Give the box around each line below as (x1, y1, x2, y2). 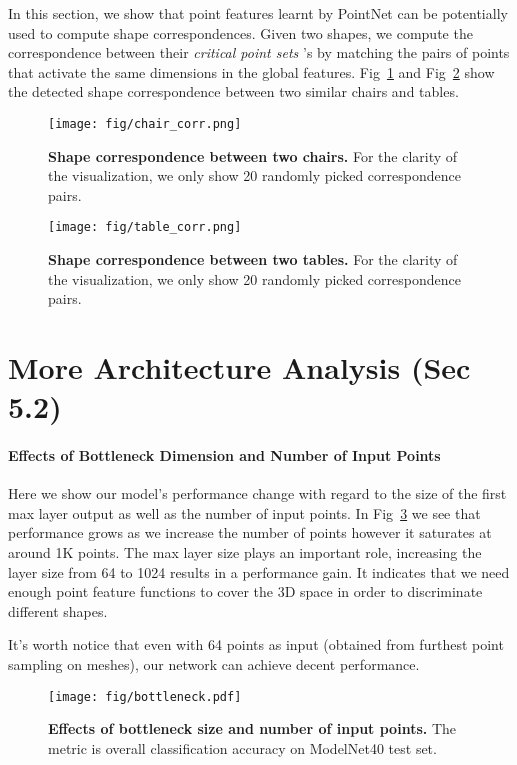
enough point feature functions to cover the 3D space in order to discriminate (8, 581, 483, 602)
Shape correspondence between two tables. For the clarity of (48, 249, 458, 270)
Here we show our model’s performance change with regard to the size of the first (8, 483, 507, 504)
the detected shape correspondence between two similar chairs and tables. (8, 81, 459, 102)
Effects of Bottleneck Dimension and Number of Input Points (8, 445, 441, 465)
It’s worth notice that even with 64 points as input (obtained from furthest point (8, 634, 504, 655)
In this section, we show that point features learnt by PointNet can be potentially (8, 3, 508, 23)
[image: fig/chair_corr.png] (48, 116, 242, 131)
